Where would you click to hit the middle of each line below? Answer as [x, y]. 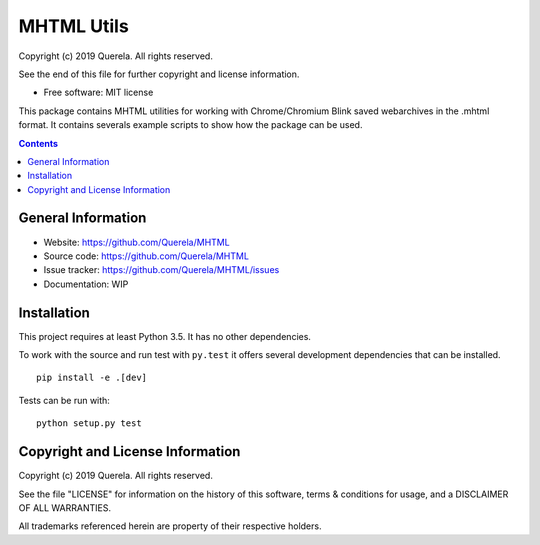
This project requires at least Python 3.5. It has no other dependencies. [165, 336]
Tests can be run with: [64, 400]
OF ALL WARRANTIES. [65, 507]
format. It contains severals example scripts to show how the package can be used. [190, 125]
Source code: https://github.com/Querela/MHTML [146, 256]
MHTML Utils [73, 26]
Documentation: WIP [86, 284]
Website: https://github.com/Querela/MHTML [136, 242]
